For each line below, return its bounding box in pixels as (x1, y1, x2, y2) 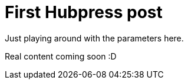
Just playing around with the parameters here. (5, 33, 184, 43)
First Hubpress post (5, 2, 163, 22)
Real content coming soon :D (5, 51, 117, 61)
